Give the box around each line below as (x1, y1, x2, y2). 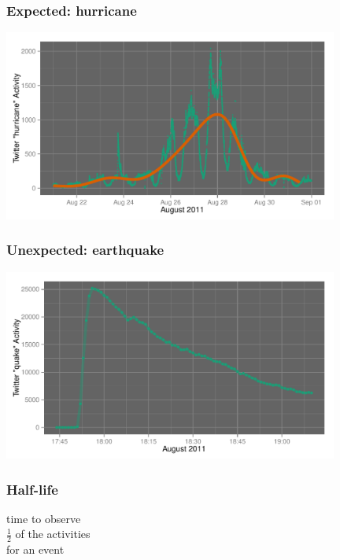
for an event (6, 541, 65, 558)
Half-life (6, 479, 58, 499)
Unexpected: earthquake (6, 240, 164, 260)
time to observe (6, 510, 81, 526)
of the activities (15, 525, 91, 542)
